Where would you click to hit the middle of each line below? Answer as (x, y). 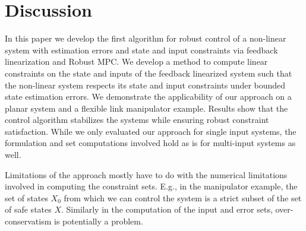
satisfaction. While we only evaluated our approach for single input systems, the (151, 131)
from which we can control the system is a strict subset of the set (183, 197)
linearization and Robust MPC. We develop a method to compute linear (136, 61)
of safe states (28, 209)
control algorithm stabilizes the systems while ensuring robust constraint (137, 120)
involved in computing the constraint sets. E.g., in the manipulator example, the (151, 186)
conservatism (28, 221)
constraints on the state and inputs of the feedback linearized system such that (149, 73)
